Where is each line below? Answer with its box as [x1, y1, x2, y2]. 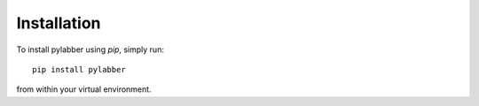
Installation [16, 13, 101, 33]
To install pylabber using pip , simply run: [16, 44, 164, 55]
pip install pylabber [32, 64, 126, 74]
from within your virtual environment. [16, 84, 152, 95]
